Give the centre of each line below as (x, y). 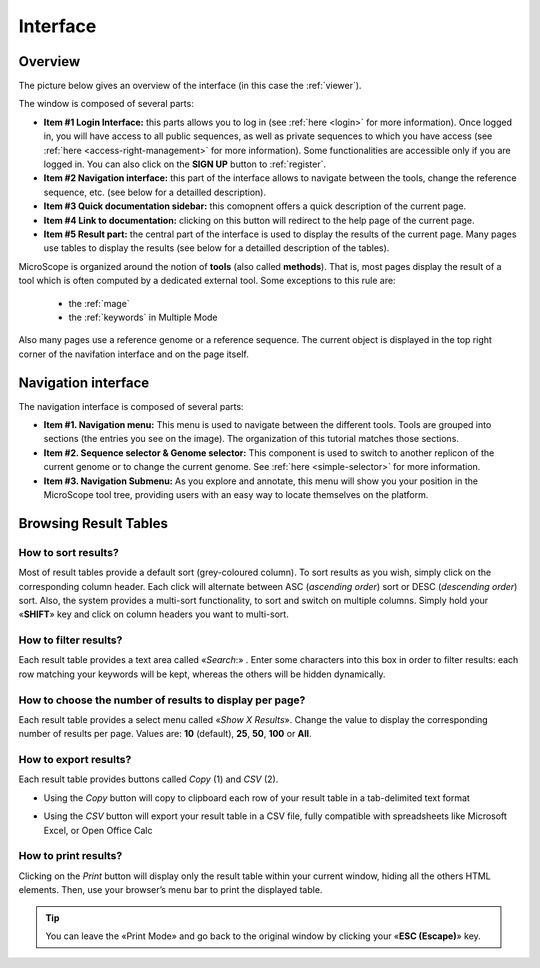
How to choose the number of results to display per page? (162, 700)
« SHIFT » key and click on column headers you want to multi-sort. (153, 614)
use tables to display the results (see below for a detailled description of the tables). (216, 248)
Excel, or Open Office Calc (98, 830)
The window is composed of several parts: (106, 104)
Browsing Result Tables (93, 523)
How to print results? (70, 856)
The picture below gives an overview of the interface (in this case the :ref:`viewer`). (190, 86)
